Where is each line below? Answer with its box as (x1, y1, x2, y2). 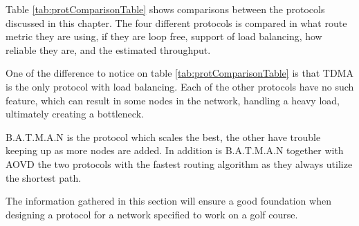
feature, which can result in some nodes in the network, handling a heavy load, (6, 93, 340, 107)
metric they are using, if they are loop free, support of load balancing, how (6, 29, 322, 44)
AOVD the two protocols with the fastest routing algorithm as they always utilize (6, 156, 353, 171)
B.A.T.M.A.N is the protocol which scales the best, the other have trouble (6, 129, 321, 144)
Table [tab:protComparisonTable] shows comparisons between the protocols (6, 2, 325, 16)
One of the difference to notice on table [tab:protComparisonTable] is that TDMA (6, 66, 353, 80)
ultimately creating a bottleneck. (6, 106, 144, 121)
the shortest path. (6, 170, 82, 185)
